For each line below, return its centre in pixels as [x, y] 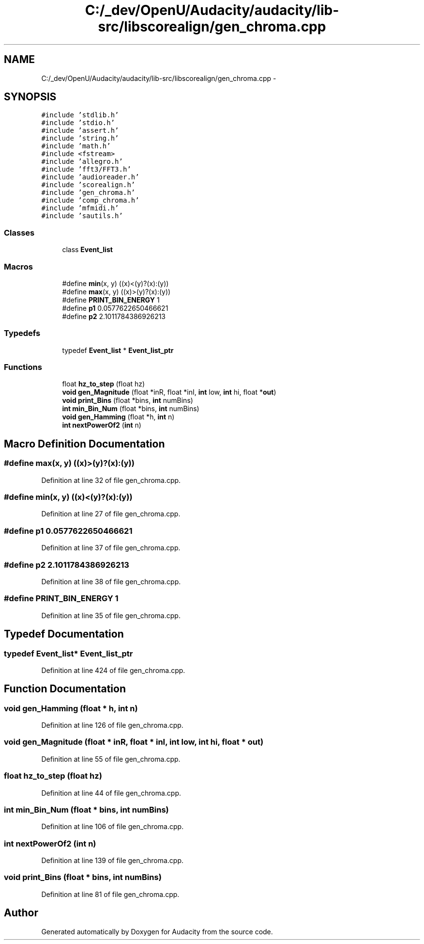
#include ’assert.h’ [80, 131]
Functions [23, 367]
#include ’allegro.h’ [82, 162]
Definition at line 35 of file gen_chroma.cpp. [111, 615]
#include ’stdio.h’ [78, 123]
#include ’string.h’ [80, 138]
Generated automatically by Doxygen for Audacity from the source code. [157, 931]
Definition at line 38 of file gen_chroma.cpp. [111, 581]
